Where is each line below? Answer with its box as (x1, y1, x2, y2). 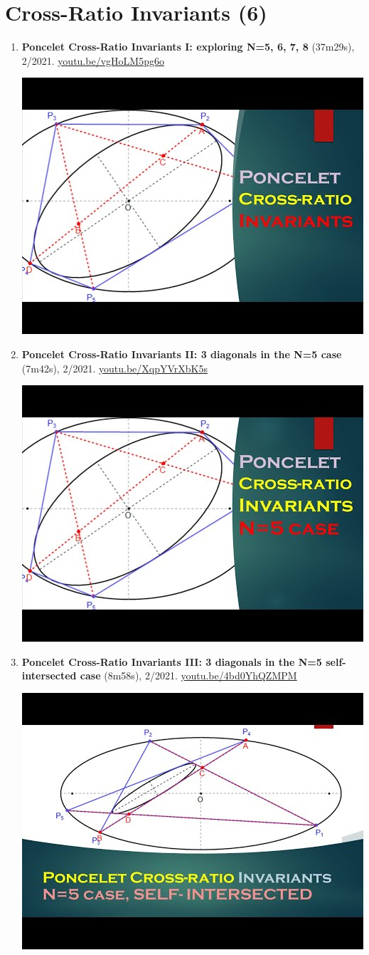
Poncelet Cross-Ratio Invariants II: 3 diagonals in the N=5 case (21, 346, 342, 361)
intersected (21, 668, 77, 683)
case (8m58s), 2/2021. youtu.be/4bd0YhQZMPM (80, 668, 297, 683)
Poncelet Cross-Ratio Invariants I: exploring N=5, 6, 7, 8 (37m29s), (21, 39, 355, 54)
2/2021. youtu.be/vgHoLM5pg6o (21, 53, 164, 68)
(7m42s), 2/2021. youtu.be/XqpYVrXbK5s (21, 360, 208, 375)
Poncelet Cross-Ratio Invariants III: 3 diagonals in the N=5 (21, 654, 322, 669)
